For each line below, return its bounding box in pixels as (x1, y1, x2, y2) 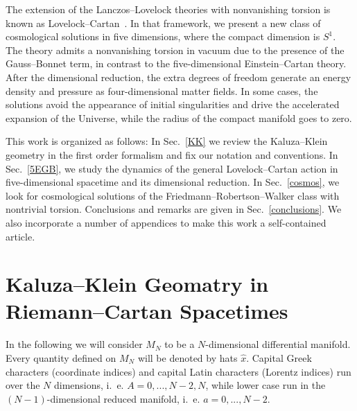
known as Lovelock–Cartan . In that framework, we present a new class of (6, 15, 321, 30)
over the (6, 378, 40, 392)
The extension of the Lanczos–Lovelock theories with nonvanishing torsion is (6, 2, 331, 16)
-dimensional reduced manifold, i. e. (46, 391, 200, 405)
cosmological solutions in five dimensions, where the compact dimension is (6, 29, 320, 44)
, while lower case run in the (205, 378, 326, 392)
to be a (164, 337, 195, 351)
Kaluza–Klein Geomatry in (6, 270, 269, 298)
